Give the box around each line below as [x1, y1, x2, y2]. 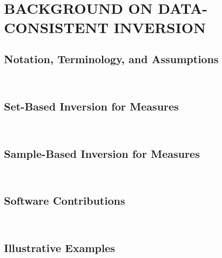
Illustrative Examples [4, 240, 115, 256]
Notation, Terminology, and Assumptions [4, 51, 219, 66]
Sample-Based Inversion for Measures [4, 146, 200, 161]
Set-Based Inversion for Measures [4, 98, 179, 113]
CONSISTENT [4, 17, 109, 37]
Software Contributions [4, 193, 125, 208]
